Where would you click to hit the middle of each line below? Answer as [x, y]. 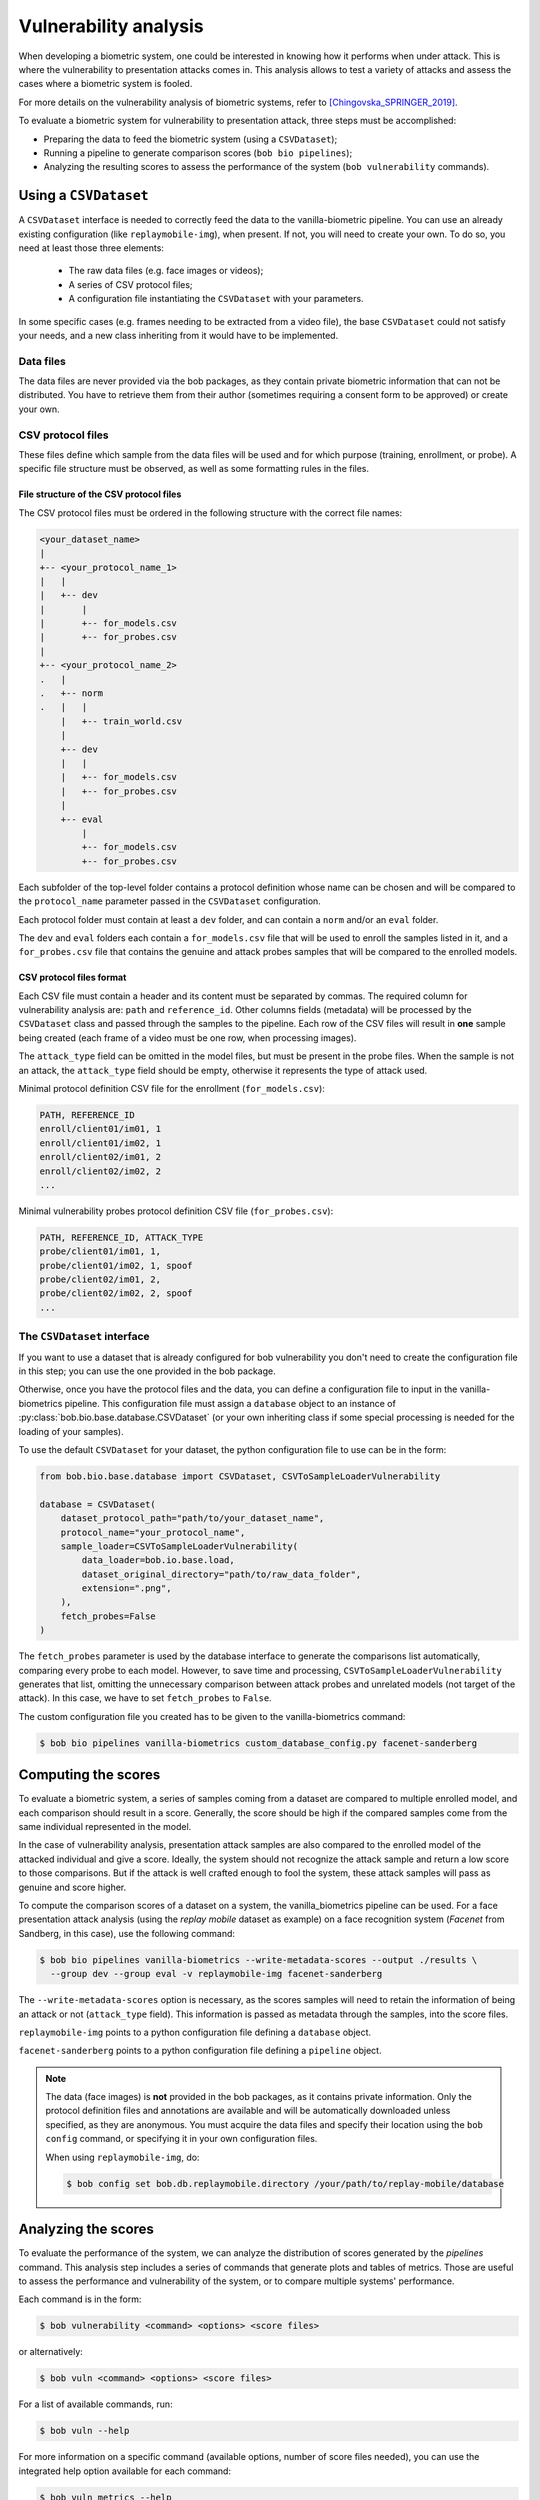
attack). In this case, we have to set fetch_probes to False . [145, 1698]
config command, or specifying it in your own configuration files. [181, 2139]
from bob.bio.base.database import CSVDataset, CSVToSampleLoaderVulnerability [240, 1476]
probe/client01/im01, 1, [100, 1251]
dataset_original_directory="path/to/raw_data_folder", [221, 1574]
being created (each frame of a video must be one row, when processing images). [187, 1037]
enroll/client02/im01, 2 [100, 1157]
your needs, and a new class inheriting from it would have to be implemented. [178, 335]
